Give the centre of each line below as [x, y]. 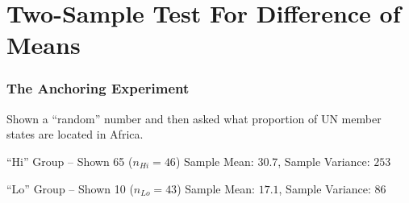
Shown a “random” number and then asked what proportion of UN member [194, 118]
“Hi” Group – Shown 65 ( [70, 161]
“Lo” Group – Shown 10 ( [70, 188]
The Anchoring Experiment [98, 88]
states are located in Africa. [75, 134]
